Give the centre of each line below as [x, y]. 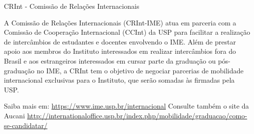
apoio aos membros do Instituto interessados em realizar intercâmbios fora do [120, 51]
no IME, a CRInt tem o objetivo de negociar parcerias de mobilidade [140, 70]
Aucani [14, 115]
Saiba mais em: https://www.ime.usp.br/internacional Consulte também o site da [127, 106]
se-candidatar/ [26, 125]
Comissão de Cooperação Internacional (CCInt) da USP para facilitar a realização [127, 32]
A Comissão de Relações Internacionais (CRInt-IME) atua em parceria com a [120, 22]
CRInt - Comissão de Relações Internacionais [72, 6]
